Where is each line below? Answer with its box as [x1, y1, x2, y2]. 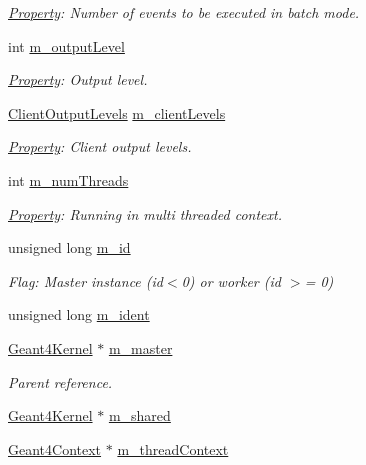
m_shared [108, 405, 171, 426]
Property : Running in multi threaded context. [8, 203, 283, 224]
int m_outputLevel [8, 35, 125, 56]
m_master [108, 337, 173, 358]
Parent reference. [8, 371, 113, 392]
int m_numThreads [8, 169, 129, 190]
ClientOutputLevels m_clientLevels [8, 102, 226, 123]
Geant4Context [8, 438, 102, 459]
